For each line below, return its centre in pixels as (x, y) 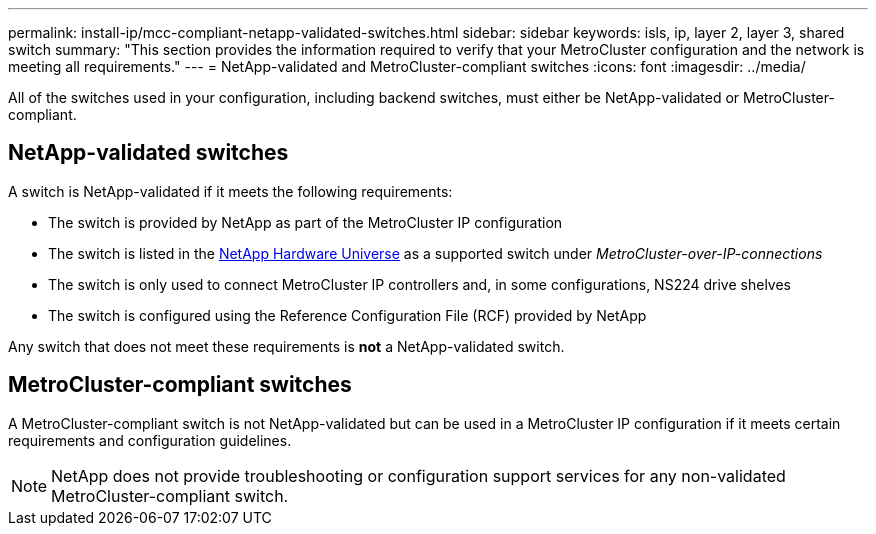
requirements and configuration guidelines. (150, 440)
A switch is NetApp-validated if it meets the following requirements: (230, 191)
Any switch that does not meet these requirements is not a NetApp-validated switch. (286, 346)
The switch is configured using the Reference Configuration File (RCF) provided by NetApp (347, 315)
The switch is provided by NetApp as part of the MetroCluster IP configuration (305, 222)
